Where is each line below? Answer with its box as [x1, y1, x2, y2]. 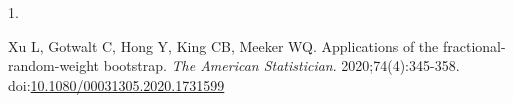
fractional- [442, 35, 506, 56]
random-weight [8, 55, 100, 76]
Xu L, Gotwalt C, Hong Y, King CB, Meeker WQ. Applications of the [8, 35, 439, 56]
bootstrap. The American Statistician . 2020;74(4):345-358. [103, 55, 460, 76]
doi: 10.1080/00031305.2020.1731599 [8, 74, 225, 95]
